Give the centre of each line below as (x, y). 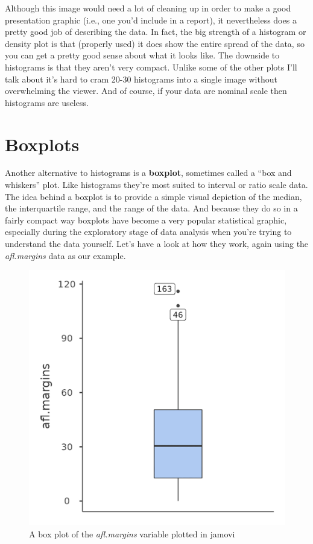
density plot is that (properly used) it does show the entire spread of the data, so (155, 43)
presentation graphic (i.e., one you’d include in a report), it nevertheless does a (151, 20)
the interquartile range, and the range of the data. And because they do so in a (151, 208)
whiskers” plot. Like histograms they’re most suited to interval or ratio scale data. (156, 185)
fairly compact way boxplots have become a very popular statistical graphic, (146, 220)
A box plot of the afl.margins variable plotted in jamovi (132, 533)
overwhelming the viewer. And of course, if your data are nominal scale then (146, 91)
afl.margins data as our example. (65, 255)
